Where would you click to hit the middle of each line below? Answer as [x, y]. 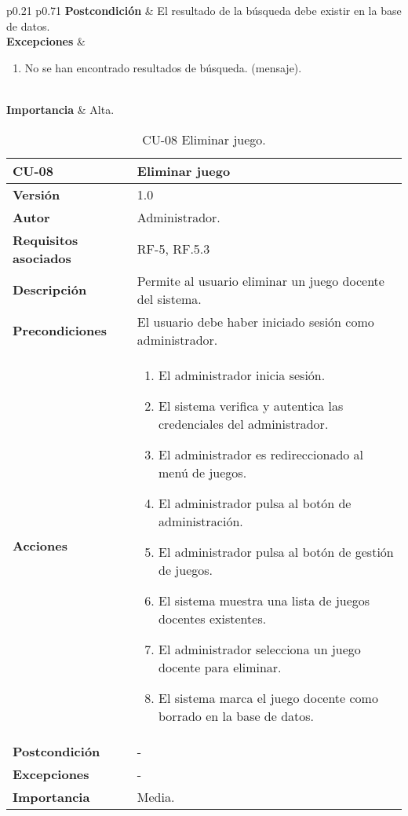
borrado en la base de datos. [237, 715]
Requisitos [46, 240]
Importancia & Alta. [60, 109]
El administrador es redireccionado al [261, 454]
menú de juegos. [203, 472]
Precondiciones [60, 331]
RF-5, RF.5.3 [173, 249]
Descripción [50, 290]
